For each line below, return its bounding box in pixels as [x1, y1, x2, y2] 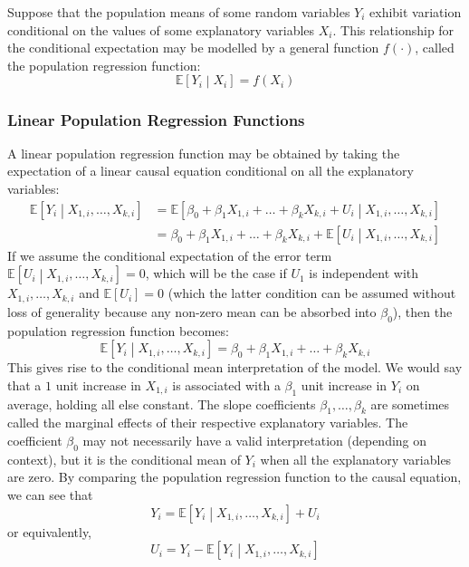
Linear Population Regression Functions [7, 108, 305, 130]
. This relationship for [332, 20, 455, 39]
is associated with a [172, 375, 281, 394]
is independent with [309, 264, 419, 283]
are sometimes [370, 394, 450, 413]
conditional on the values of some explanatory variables [7, 20, 315, 39]
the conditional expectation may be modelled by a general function [7, 38, 379, 57]
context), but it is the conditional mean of [7, 449, 241, 468]
